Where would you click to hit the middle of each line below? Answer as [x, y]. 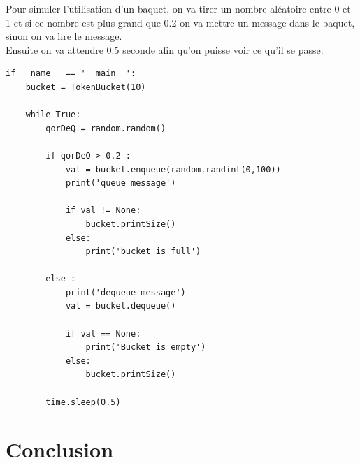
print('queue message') [121, 183]
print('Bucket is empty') [146, 347]
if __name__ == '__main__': [71, 74]
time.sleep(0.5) [83, 402]
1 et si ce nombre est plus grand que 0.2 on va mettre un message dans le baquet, [180, 22]
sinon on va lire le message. [64, 36]
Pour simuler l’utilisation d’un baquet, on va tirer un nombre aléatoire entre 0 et [178, 8]
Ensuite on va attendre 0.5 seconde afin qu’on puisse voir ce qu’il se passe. [165, 49]
